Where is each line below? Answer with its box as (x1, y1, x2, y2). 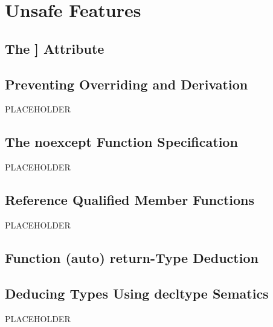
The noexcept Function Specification (5, 132, 238, 151)
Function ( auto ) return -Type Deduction (5, 248, 259, 267)
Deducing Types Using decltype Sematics (5, 283, 269, 302)
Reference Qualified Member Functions (5, 190, 255, 209)
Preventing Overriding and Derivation (5, 74, 248, 93)
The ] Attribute (5, 39, 104, 57)
